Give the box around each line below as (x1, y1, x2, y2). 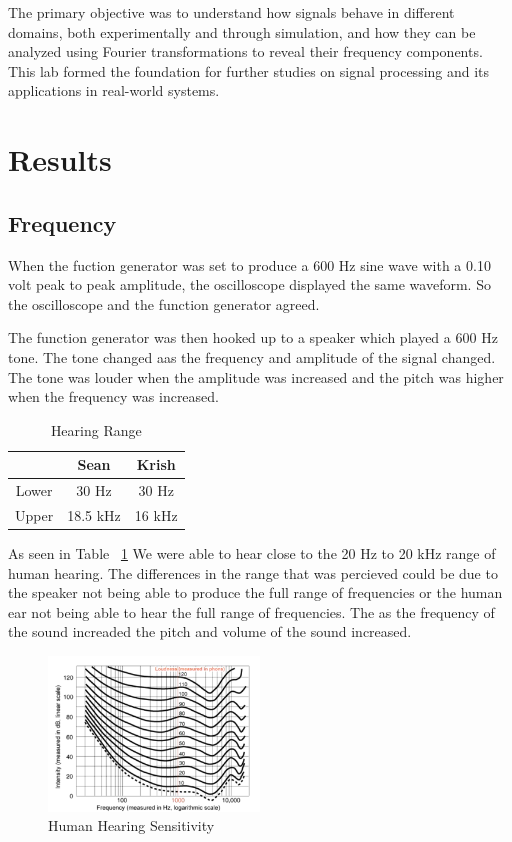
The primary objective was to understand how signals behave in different (8, 2, 455, 22)
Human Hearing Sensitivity (48, 815, 215, 836)
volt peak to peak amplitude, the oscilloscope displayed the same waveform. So (8, 274, 491, 295)
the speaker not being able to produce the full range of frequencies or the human (8, 582, 503, 603)
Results (8, 139, 112, 180)
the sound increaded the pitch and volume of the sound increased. (8, 621, 412, 642)
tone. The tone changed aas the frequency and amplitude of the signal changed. (8, 346, 496, 367)
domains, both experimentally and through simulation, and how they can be (8, 21, 476, 42)
